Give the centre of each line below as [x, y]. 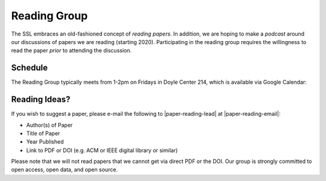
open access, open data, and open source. [64, 170]
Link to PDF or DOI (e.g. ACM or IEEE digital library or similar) [102, 150]
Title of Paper [43, 133]
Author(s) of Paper [50, 125]
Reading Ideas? [41, 100]
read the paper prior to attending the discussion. [72, 51]
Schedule [30, 68]
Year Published [45, 142]
